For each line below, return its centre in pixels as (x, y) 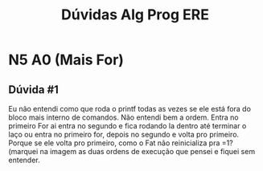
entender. (24, 160)
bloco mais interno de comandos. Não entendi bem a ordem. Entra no (123, 117)
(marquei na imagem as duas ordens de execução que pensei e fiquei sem (132, 151)
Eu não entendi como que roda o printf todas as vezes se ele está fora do (130, 109)
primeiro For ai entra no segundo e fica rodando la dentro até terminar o (127, 126)
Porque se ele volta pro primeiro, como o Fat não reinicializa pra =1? (121, 143)
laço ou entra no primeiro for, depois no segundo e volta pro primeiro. (124, 134)
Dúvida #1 (33, 90)
